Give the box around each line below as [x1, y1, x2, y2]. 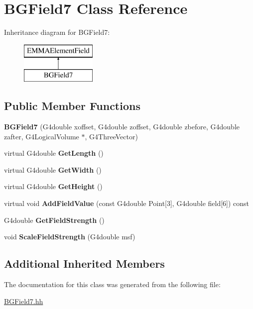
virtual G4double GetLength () [4, 148, 104, 158]
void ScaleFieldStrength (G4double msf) [4, 231, 135, 242]
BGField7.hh [4, 296, 43, 306]
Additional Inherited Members [4, 256, 165, 271]
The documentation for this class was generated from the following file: [4, 279, 221, 290]
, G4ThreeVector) [85, 131, 138, 141]
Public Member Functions [4, 98, 140, 113]
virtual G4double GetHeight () [4, 181, 103, 192]
